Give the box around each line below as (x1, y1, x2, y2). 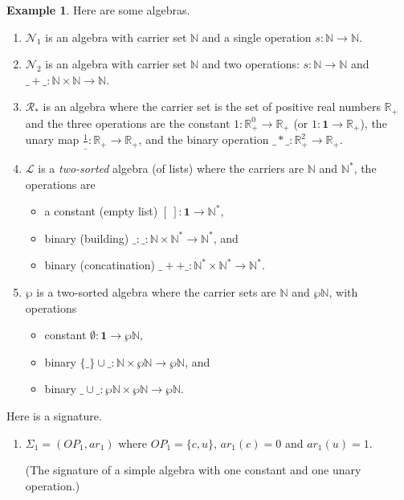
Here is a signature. (6, 408, 102, 424)
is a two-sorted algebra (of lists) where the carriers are (38, 160, 304, 177)
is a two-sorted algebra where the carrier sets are (36, 284, 276, 301)
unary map (25, 131, 80, 148)
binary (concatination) (44, 256, 155, 273)
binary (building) (44, 229, 129, 246)
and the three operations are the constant (25, 114, 231, 131)
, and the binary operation (138, 131, 269, 148)
